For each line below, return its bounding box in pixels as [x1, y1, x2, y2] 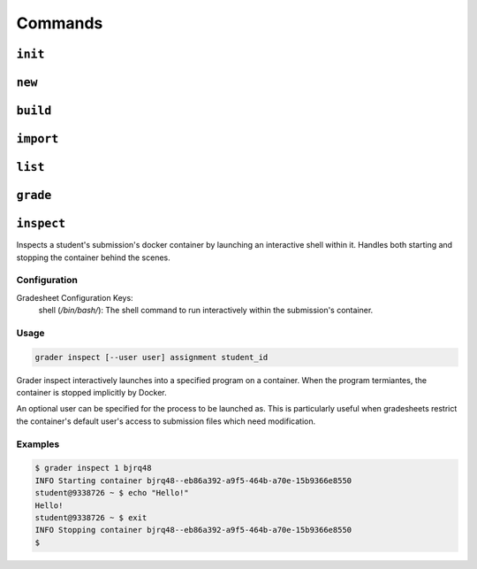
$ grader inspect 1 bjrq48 [34, 463, 152, 473]
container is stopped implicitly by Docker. [16, 388, 167, 397]
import [16, 132, 59, 146]
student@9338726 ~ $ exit [34, 512, 148, 522]
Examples [16, 438, 60, 450]
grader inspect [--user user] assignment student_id [34, 352, 269, 362]
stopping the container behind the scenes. [16, 252, 171, 263]
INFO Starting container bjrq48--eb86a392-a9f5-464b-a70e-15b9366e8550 [34, 475, 352, 486]
